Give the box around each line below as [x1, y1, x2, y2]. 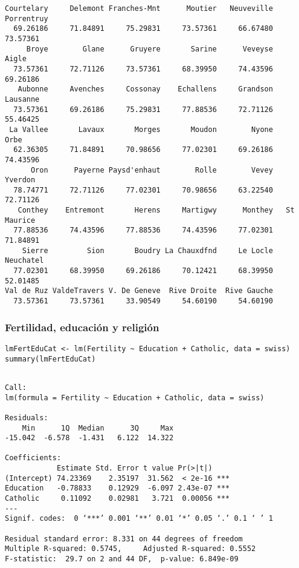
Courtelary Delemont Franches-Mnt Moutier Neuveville [5, 4, 273, 13]
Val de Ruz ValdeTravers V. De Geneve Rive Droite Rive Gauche [5, 286, 273, 296]
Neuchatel [5, 256, 44, 265]
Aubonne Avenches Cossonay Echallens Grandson [18, 85, 273, 94]
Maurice [5, 216, 36, 225]
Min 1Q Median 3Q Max [22, 423, 174, 432]
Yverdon [5, 176, 36, 185]
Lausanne [5, 94, 40, 104]
